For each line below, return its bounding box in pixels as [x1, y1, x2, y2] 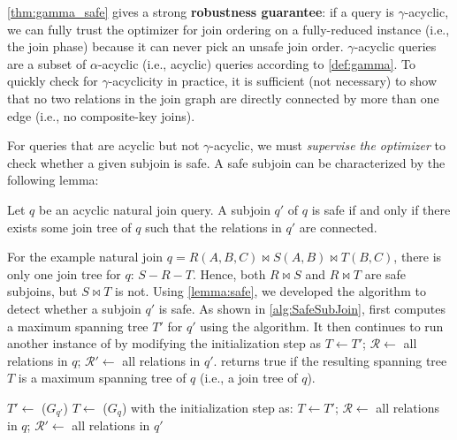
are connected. [299, 217, 377, 236]
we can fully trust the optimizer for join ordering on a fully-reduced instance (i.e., [7, 19, 450, 38]
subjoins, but [7, 282, 78, 300]
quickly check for [7, 72, 98, 90]
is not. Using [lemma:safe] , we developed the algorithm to [115, 282, 426, 300]
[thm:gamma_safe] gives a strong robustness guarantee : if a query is [7, 3, 394, 20]
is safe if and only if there [311, 200, 451, 218]
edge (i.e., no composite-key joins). [7, 106, 195, 125]
